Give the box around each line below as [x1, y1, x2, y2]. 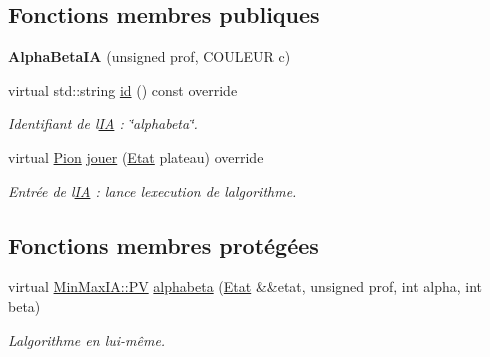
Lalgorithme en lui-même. [8, 329, 166, 350]
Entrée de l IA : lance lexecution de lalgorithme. [8, 180, 297, 201]
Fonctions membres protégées [8, 229, 319, 260]
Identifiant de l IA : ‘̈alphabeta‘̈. [8, 113, 198, 134]
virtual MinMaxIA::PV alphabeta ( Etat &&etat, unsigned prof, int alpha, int [8, 276, 482, 297]
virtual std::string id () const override [8, 79, 238, 100]
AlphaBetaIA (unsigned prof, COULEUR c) [8, 46, 291, 67]
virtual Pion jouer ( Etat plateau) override [8, 146, 264, 167]
